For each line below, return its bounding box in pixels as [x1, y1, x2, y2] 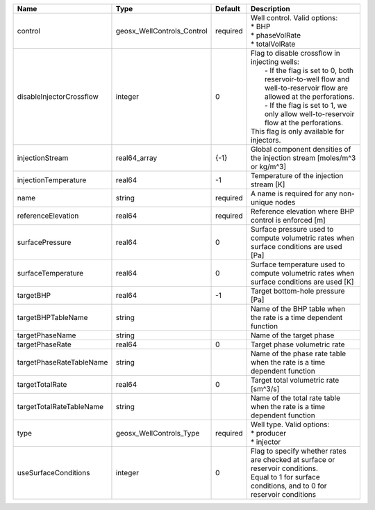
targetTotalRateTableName [17, 402, 104, 411]
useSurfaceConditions [17, 468, 90, 477]
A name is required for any [250, 189, 337, 198]
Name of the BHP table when [250, 304, 346, 313]
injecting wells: [250, 57, 300, 66]
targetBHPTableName [17, 313, 88, 322]
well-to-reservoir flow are [264, 83, 349, 93]
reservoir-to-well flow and [264, 74, 350, 83]
